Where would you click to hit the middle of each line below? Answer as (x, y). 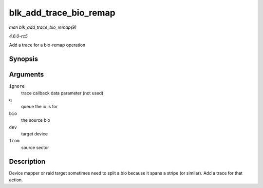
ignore (17, 86)
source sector (35, 147)
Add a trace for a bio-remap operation (47, 45)
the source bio (36, 120)
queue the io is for (39, 107)
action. (16, 180)
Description (27, 161)
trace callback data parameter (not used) (62, 93)
